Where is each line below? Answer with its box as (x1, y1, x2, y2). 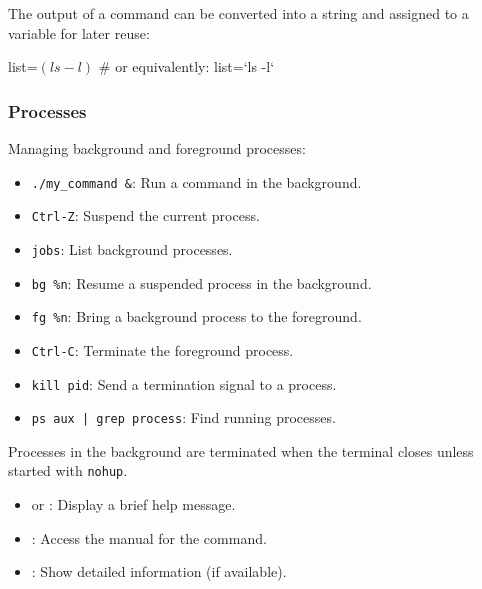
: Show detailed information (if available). (31, 561, 287, 582)
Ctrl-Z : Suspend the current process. (31, 205, 260, 226)
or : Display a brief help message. (31, 494, 236, 515)
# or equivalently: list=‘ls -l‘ (98, 56, 275, 77)
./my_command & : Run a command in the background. (31, 171, 362, 192)
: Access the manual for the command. (31, 527, 267, 548)
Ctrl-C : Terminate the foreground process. (31, 339, 294, 360)
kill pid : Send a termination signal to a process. (31, 373, 337, 394)
